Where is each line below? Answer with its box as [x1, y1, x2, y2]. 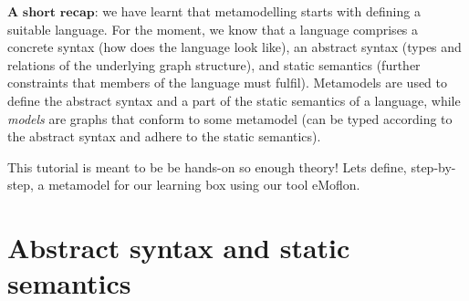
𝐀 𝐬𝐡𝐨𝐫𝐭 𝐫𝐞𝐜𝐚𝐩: [7, 6, 99, 19]
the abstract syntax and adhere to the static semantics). [7, 127, 321, 146]
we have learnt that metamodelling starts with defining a [102, 2, 421, 20]
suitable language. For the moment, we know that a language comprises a [7, 19, 419, 38]
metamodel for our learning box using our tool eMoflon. [48, 175, 360, 194]
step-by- [411, 157, 456, 176]
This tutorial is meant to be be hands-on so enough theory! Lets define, [7, 157, 407, 176]
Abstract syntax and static [7, 229, 350, 266]
